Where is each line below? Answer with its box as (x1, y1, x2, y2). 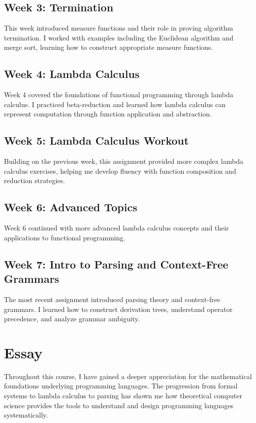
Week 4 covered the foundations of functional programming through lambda (4, 89, 233, 100)
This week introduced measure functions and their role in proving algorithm (4, 23, 233, 33)
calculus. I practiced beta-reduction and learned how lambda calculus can (4, 99, 226, 109)
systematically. (4, 410, 48, 420)
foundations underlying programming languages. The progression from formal (4, 381, 238, 391)
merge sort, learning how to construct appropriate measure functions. (4, 42, 213, 52)
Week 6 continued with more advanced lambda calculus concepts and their (4, 223, 229, 233)
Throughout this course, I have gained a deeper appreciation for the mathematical (4, 371, 252, 381)
